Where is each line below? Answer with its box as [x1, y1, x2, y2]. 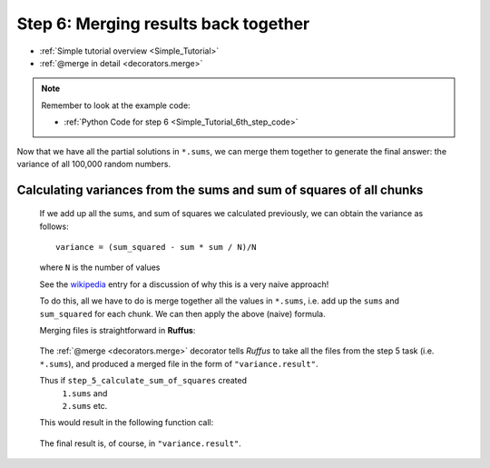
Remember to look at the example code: [41, 100, 191, 111]
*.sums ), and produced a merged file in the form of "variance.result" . [39, 358, 318, 369]
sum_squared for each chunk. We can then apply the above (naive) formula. [39, 308, 326, 319]
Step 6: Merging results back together [16, 14, 310, 34]
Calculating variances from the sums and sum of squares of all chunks [16, 182, 424, 197]
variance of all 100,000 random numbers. [16, 158, 171, 169]
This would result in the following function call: [39, 417, 214, 428]
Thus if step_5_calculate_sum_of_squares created [39, 375, 248, 386]
